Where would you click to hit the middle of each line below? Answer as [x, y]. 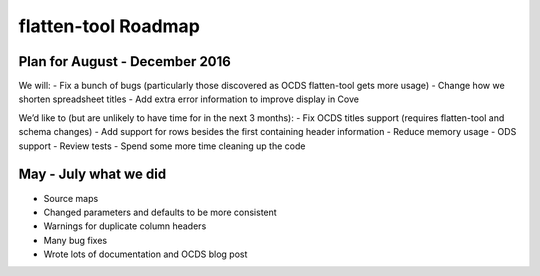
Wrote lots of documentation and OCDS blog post [145, 254]
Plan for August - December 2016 [125, 61]
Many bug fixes [75, 240]
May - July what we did [92, 174]
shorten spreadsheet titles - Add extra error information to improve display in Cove [189, 99]
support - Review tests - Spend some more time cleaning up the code [162, 146]
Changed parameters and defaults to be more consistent [160, 212]
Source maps [71, 198]
